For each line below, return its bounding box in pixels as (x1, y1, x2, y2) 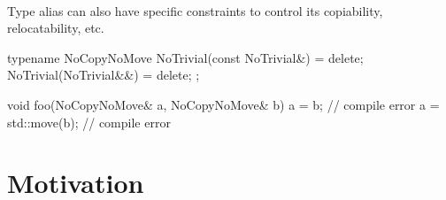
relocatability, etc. (7, 19, 104, 37)
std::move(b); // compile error (7, 112, 171, 131)
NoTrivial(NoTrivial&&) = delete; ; (7, 65, 200, 84)
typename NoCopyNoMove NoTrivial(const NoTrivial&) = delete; (7, 48, 364, 66)
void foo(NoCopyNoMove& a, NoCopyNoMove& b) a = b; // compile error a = (7, 95, 440, 113)
